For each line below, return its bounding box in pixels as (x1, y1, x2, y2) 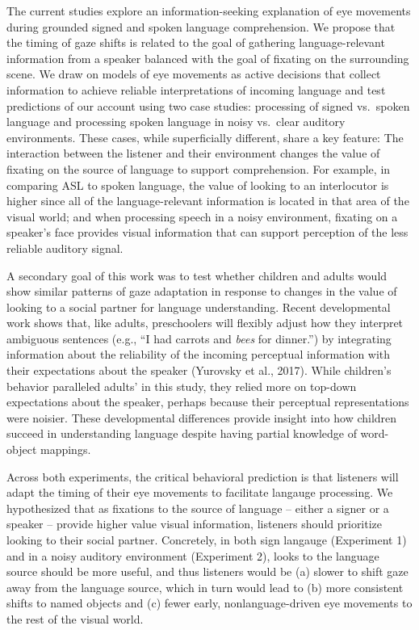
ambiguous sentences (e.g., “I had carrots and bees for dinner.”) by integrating (6, 330, 392, 346)
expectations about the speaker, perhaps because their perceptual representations (6, 393, 409, 410)
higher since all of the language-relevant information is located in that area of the (6, 192, 409, 209)
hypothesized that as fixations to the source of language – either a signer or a (6, 499, 389, 516)
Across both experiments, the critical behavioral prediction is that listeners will (6, 468, 399, 485)
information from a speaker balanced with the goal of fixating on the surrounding (6, 49, 409, 66)
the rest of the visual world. (6, 610, 144, 627)
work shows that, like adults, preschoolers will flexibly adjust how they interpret (6, 314, 404, 331)
